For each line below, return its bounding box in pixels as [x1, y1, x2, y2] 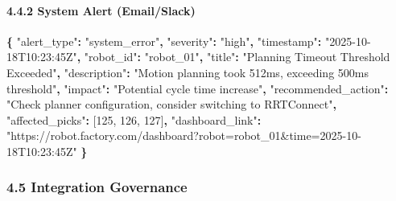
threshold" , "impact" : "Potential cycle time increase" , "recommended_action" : [6, 80, 389, 96]
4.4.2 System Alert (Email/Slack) [6, 2, 196, 18]
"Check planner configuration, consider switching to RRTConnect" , [6, 96, 336, 113]
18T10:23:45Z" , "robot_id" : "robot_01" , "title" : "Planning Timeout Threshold [6, 48, 390, 65]
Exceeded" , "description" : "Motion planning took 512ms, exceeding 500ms [6, 64, 369, 80]
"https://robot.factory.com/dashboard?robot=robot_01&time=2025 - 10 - [6, 127, 361, 144]
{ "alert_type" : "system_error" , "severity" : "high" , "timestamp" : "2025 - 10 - [6, 32, 371, 49]
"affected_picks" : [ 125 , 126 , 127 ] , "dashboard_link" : [6, 111, 262, 128]
